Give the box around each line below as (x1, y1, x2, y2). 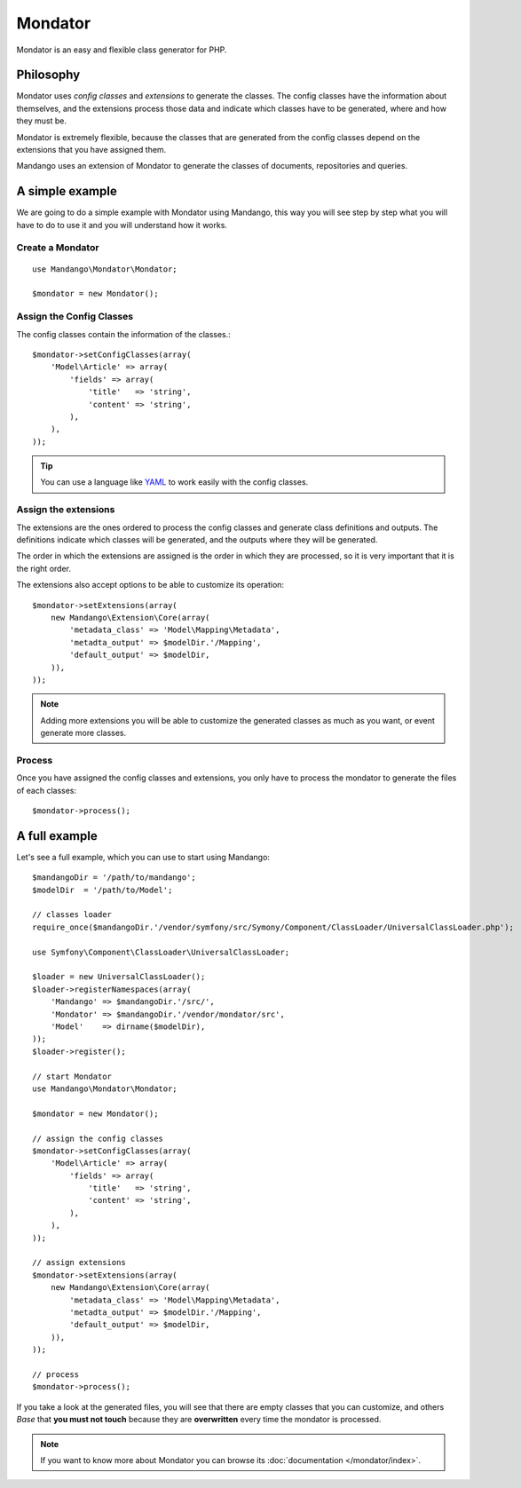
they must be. (16, 115, 67, 126)
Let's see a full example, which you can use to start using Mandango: (16, 851, 271, 862)
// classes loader (32, 910, 113, 920)
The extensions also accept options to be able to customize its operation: (16, 580, 284, 590)
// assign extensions (32, 1257, 126, 1268)
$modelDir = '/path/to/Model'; (32, 884, 173, 895)
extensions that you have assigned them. (16, 145, 167, 155)
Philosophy (16, 67, 81, 83)
